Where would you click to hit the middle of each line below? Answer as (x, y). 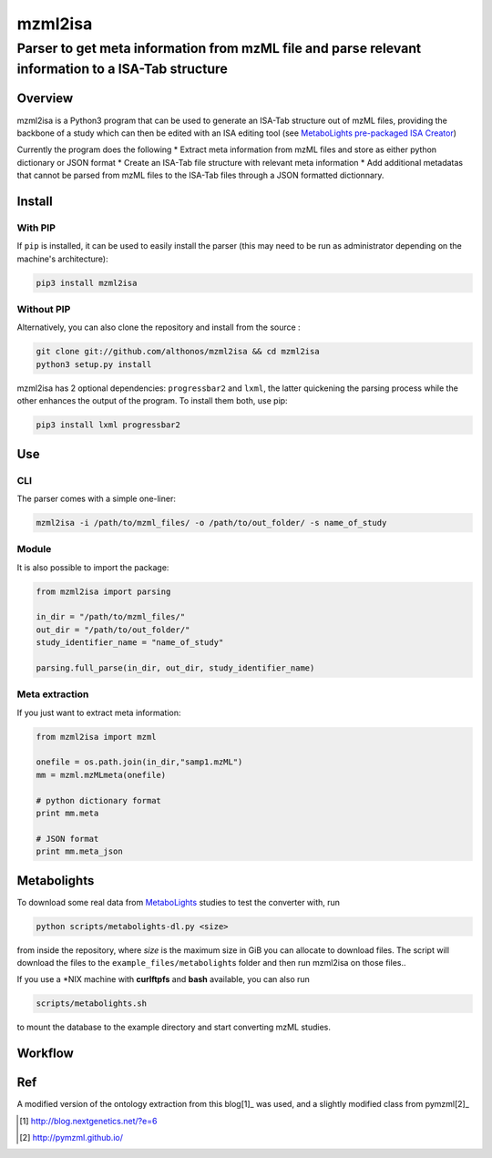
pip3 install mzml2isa (87, 283)
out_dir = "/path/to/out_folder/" (113, 630)
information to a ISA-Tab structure (122, 69)
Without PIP (44, 310)
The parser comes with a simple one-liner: (97, 498)
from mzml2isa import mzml (96, 737)
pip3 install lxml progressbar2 (108, 425)
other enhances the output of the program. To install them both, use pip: (152, 401)
